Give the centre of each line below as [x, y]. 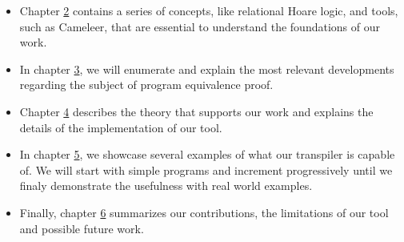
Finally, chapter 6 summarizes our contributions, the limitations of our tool [204, 212]
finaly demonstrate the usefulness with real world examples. [166, 186]
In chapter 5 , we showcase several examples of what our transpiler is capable [207, 154]
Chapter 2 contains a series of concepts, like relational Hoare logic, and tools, [209, 10]
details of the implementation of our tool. [121, 127]
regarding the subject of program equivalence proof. [146, 85]
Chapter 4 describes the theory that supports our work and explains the [196, 111]
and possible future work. [82, 228]
